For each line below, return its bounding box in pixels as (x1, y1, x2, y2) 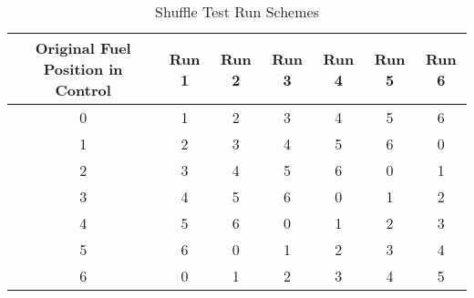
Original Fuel (35, 37, 131, 58)
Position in (43, 58, 123, 79)
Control (55, 79, 111, 100)
